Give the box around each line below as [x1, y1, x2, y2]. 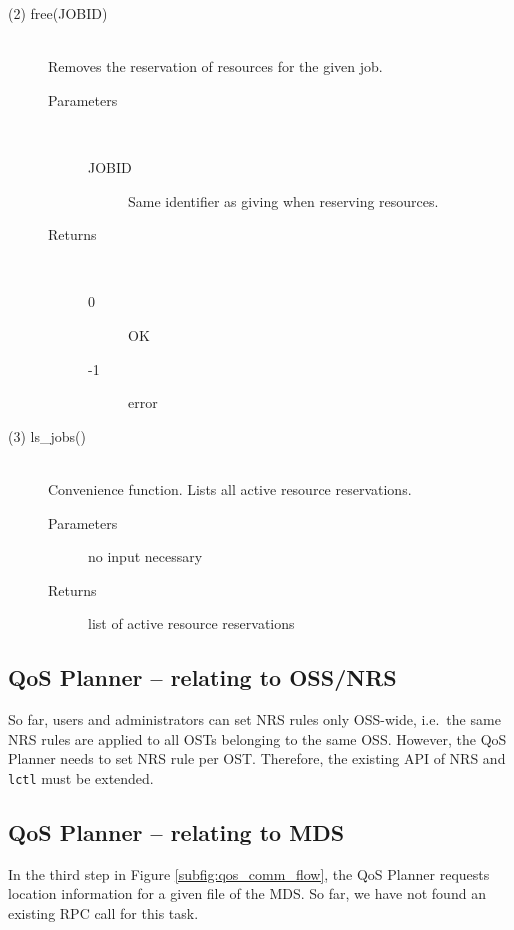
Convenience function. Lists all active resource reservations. [48, 478, 412, 499]
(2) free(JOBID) [8, 3, 108, 23]
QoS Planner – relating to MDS [8, 816, 345, 847]
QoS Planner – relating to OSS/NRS [8, 662, 397, 693]
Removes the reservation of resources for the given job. [48, 56, 383, 77]
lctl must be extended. [8, 767, 154, 788]
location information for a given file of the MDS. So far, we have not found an [8, 883, 486, 904]
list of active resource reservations [88, 613, 295, 634]
